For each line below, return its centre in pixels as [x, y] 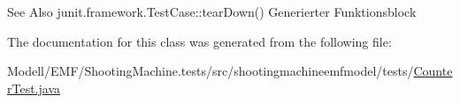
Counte [433, 71]
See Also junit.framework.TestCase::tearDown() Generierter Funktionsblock [212, 11]
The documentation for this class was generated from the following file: [199, 41]
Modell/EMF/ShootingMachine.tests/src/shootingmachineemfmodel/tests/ [211, 71]
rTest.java [34, 88]
